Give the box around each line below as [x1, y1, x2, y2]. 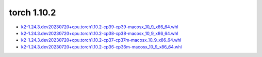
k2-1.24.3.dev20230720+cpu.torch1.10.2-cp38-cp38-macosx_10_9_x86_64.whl [21, 30, 179, 36]
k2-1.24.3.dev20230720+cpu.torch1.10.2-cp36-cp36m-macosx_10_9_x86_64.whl [21, 44, 182, 50]
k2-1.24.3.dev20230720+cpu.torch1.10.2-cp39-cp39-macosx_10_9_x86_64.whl [21, 24, 179, 30]
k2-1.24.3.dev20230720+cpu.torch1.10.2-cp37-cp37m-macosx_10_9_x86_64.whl [21, 37, 181, 43]
